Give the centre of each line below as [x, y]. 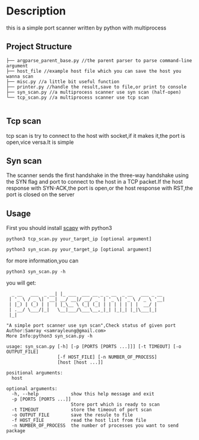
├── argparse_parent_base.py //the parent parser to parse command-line [99, 60]
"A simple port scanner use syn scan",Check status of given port [91, 326]
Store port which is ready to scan [115, 404]
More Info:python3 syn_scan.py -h [50, 336]
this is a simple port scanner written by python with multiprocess [86, 28]
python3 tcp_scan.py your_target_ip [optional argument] [79, 239]
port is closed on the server [41, 194]
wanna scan [20, 76]
